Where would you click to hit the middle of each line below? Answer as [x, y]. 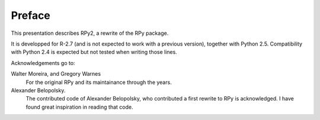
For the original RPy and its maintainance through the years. [99, 82]
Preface [31, 15]
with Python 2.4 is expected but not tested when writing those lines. [94, 52]
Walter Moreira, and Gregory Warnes [56, 74]
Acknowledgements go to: [43, 63]
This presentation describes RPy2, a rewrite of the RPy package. [90, 33]
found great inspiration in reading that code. [79, 107]
